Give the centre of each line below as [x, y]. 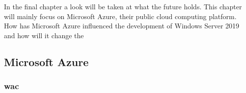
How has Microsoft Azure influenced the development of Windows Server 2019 [122, 26]
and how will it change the [44, 35]
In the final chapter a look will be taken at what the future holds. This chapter [123, 7]
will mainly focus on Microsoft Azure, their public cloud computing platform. [120, 16]
